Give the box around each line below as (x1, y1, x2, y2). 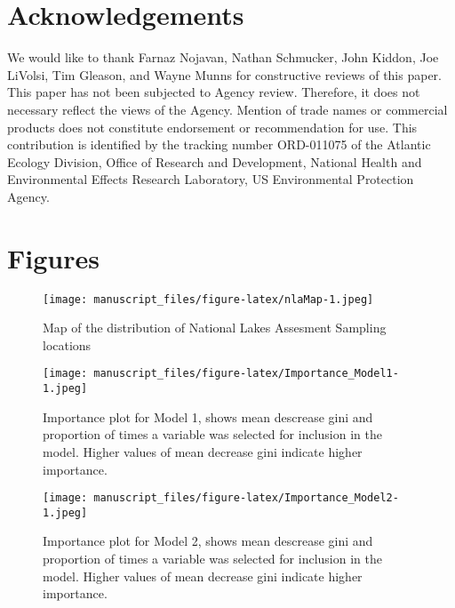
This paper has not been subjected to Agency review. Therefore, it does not (7, 83, 420, 101)
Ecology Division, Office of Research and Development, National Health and (7, 152, 422, 171)
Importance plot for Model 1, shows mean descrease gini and (43, 407, 373, 426)
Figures (7, 239, 100, 276)
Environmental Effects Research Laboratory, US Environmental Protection (7, 170, 414, 188)
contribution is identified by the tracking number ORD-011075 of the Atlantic (7, 135, 431, 154)
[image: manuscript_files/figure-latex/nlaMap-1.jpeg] (43, 292, 374, 306)
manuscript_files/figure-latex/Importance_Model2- (93, 492, 399, 505)
